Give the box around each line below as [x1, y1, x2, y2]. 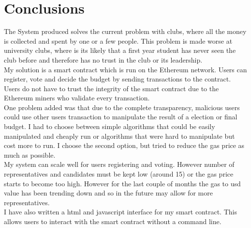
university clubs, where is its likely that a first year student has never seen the [4, 45, 236, 55]
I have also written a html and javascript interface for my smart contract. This [4, 207, 237, 217]
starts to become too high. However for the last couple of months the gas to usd [4, 178, 241, 188]
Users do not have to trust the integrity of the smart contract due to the [4, 83, 219, 93]
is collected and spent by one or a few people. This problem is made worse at [4, 35, 233, 46]
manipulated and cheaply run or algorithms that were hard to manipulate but [4, 130, 235, 141]
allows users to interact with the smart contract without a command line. [4, 216, 221, 226]
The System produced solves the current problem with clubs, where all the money [4, 26, 247, 36]
